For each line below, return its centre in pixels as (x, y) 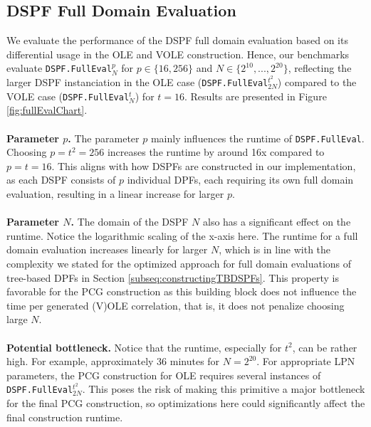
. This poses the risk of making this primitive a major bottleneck (224, 389)
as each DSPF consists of (61, 180)
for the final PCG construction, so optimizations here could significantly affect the (186, 402)
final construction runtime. (65, 417)
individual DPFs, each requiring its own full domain (240, 180)
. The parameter (104, 138)
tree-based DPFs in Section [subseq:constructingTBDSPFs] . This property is (173, 277)
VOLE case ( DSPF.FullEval (68, 96)
